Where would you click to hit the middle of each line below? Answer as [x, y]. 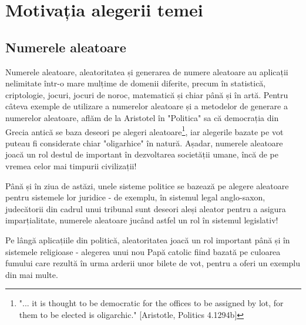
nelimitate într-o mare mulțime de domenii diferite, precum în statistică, [136, 83]
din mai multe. [32, 274]
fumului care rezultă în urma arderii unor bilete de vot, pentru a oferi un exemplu [153, 263]
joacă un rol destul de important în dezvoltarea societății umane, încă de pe [142, 154]
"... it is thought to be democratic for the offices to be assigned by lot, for [151, 303]
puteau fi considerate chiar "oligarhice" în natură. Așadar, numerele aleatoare [144, 143]
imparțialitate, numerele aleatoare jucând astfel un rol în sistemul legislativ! [142, 220]
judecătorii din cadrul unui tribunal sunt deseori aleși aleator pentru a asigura [146, 208]
